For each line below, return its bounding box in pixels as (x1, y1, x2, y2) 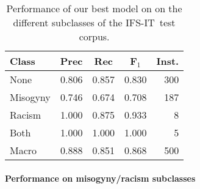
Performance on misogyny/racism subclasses (5, 171, 196, 184)
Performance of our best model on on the (6, 1, 182, 15)
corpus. (79, 29, 110, 43)
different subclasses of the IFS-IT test (13, 15, 176, 29)
